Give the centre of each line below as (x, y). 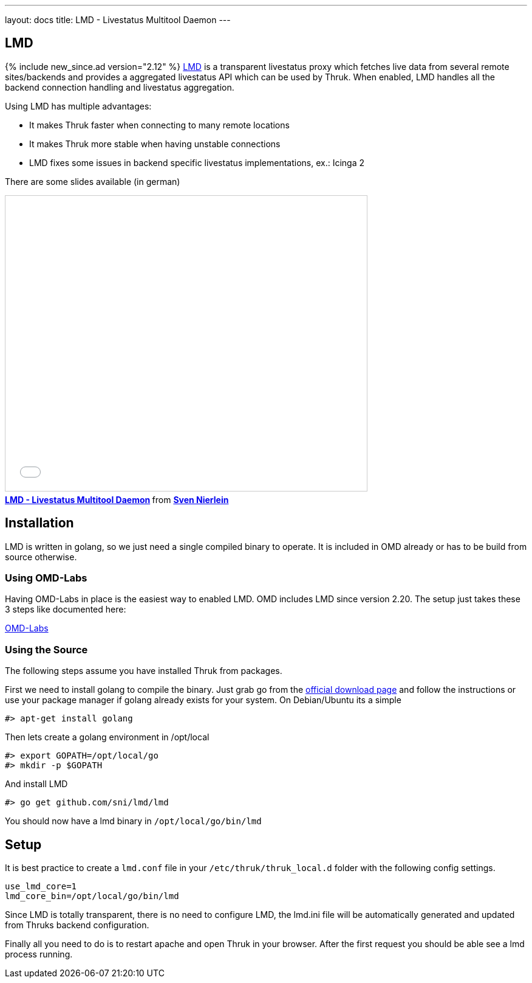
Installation (39, 523)
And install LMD (36, 784)
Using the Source (46, 649)
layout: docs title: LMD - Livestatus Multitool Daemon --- (118, 20)
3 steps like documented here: (66, 610)
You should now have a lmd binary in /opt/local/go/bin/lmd (133, 821)
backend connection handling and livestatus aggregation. (120, 87)
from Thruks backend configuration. (77, 925)
